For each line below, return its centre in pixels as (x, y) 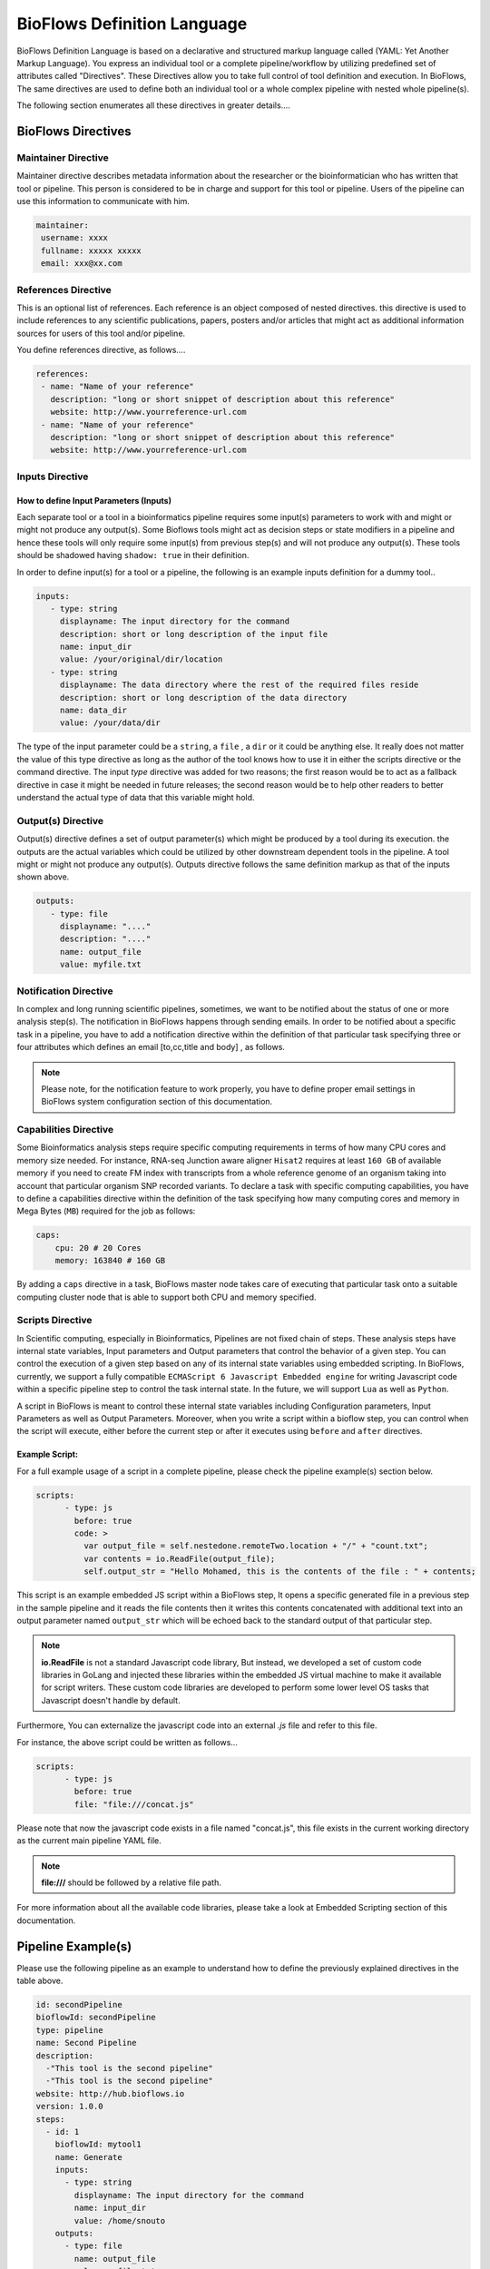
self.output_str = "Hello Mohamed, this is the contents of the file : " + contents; (279, 1572)
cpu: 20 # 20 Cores (98, 1247)
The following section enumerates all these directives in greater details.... (153, 105)
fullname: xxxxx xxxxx (92, 250)
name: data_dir (93, 711)
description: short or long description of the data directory (203, 697)
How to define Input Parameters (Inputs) (94, 500)
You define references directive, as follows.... (101, 350)
